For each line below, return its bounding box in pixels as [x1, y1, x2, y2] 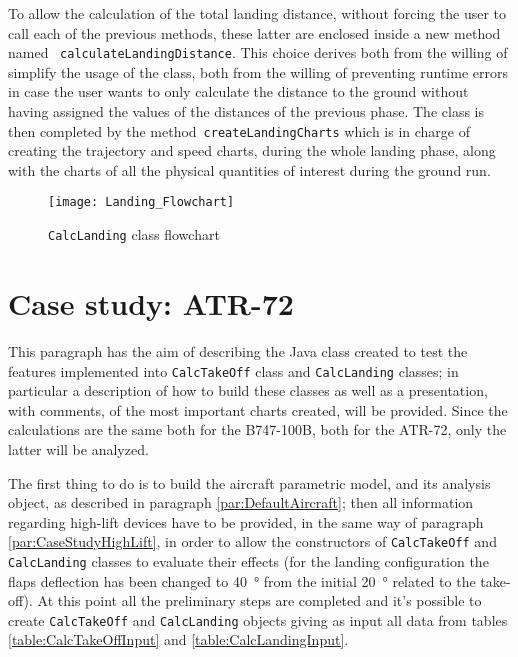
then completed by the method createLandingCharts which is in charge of [8, 120, 471, 141]
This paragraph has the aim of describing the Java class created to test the [8, 340, 468, 361]
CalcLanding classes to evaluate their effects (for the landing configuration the [8, 550, 489, 571]
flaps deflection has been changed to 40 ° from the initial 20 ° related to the [8, 570, 476, 591]
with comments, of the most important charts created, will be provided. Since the [8, 399, 508, 420]
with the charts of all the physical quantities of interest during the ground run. [8, 159, 491, 180]
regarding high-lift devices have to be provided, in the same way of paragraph [8, 511, 484, 532]
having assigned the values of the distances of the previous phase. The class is [8, 101, 484, 122]
